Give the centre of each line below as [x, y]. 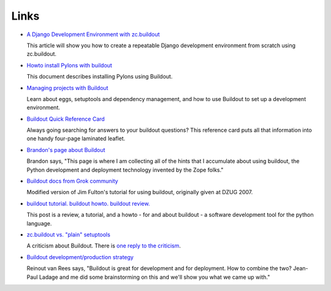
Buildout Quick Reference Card [66, 119]
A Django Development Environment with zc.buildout [93, 34]
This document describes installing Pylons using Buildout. [100, 77]
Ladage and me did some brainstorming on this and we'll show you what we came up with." [154, 277]
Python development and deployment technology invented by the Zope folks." [125, 170]
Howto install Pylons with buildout [70, 65]
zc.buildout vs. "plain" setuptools [68, 234]
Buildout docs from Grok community [73, 181]
